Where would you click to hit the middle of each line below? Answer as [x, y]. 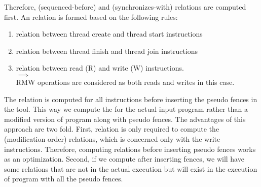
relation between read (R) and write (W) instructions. [100, 68]
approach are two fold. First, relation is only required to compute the [112, 129]
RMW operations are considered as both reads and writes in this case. [125, 82]
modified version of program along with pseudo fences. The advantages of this [125, 119]
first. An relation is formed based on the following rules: [91, 17]
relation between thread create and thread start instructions [109, 34]
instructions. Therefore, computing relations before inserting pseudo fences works [130, 149]
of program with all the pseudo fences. [64, 179]
